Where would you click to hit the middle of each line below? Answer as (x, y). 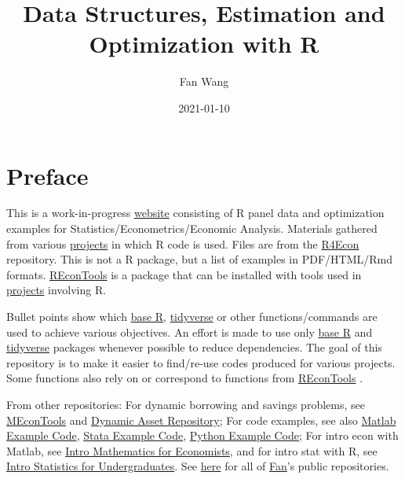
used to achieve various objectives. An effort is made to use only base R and (190, 332)
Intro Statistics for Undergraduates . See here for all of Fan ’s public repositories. (198, 466)
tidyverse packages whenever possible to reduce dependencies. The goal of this (194, 347)
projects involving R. (57, 290)
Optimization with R (204, 44)
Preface (47, 175)
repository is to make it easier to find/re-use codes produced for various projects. (201, 362)
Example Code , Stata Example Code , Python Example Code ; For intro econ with (202, 435)
